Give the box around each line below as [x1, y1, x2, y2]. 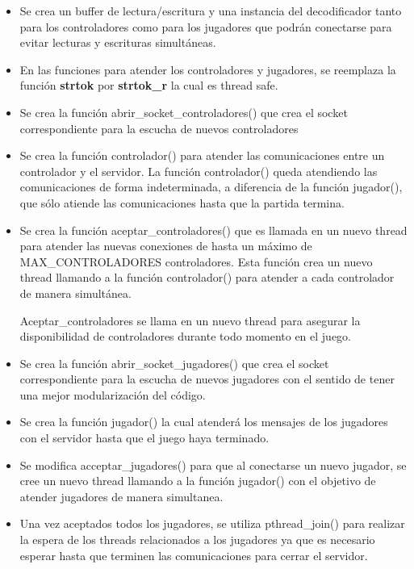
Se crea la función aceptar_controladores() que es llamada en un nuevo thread [19, 221, 408, 238]
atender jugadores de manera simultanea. [19, 487, 224, 504]
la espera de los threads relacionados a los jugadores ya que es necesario [19, 531, 375, 548]
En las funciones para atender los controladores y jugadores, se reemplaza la [19, 61, 396, 77]
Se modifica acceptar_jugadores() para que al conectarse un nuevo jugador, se [19, 456, 407, 473]
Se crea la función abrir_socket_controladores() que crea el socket [19, 103, 348, 120]
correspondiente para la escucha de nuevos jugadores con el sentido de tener [19, 370, 395, 387]
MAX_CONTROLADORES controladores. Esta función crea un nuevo [19, 253, 373, 270]
